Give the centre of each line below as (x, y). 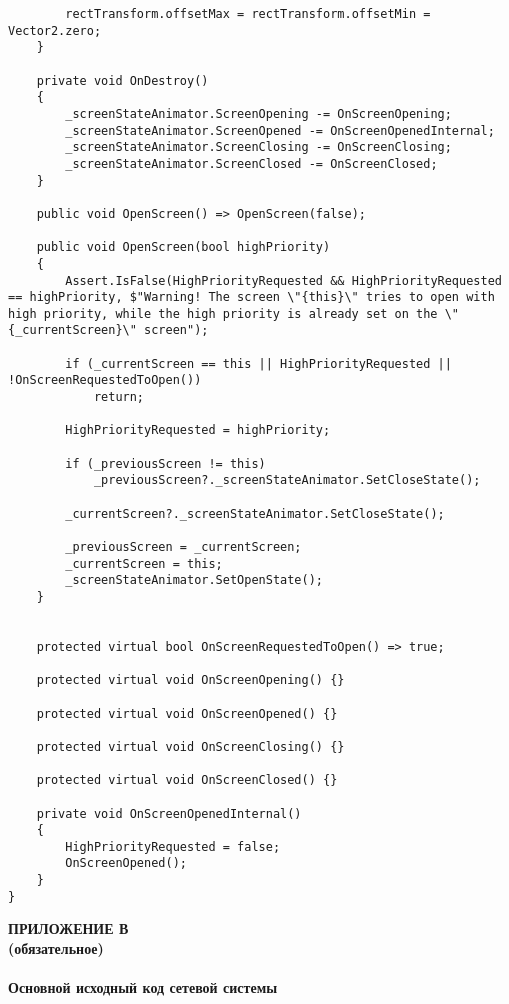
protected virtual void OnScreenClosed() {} (187, 780)
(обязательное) (56, 948)
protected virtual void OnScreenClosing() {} (190, 746)
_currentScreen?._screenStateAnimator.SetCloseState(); (255, 513)
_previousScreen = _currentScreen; (183, 547)
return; (119, 397)
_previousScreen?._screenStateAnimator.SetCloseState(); (287, 480)
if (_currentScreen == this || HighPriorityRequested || (258, 363)
